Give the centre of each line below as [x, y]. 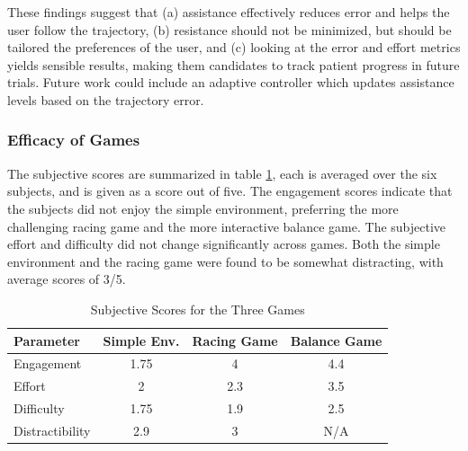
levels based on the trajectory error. [106, 99]
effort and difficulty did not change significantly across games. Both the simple [224, 244]
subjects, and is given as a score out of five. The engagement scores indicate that [230, 191]
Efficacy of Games [74, 140]
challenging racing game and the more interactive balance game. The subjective [227, 226]
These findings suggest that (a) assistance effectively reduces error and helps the [229, 12]
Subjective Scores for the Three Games [198, 309]
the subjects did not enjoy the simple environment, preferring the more [203, 208]
